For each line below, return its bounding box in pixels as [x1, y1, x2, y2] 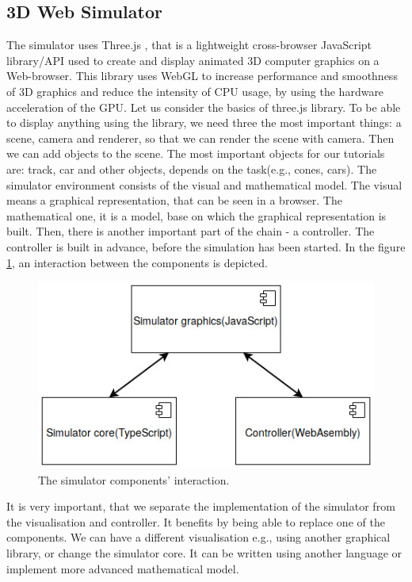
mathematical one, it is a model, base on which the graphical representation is [6, 207, 387, 224]
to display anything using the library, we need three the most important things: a [6, 114, 402, 131]
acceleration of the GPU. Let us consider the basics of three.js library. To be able [6, 98, 401, 115]
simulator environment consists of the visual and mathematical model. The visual [6, 176, 402, 193]
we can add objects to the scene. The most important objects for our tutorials [6, 145, 385, 162]
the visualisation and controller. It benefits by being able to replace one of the [6, 513, 385, 530]
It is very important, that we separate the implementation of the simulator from [6, 498, 395, 515]
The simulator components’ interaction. [38, 471, 230, 488]
